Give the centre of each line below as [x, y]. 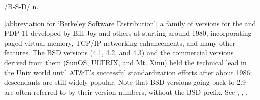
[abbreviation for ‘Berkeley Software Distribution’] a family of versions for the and [130, 23]
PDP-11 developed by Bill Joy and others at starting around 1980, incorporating [128, 33]
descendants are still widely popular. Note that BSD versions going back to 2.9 [125, 82]
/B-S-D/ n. [21, 6]
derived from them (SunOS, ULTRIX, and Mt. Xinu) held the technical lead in [125, 62]
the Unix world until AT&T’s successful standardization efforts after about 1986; [128, 72]
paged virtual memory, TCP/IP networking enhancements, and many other [120, 43]
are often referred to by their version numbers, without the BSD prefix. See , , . [126, 91]
